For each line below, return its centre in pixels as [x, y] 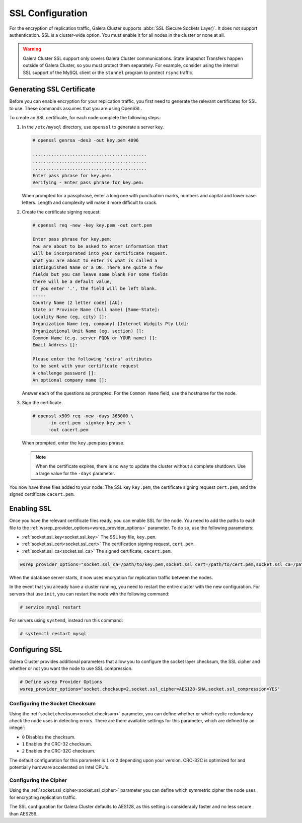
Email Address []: [55, 345]
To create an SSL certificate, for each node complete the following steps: [85, 118]
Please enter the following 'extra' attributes [92, 359]
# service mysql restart [51, 607]
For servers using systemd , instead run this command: [66, 620]
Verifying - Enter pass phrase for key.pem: [88, 182]
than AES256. [23, 813]
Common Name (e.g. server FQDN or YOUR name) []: [95, 338]
